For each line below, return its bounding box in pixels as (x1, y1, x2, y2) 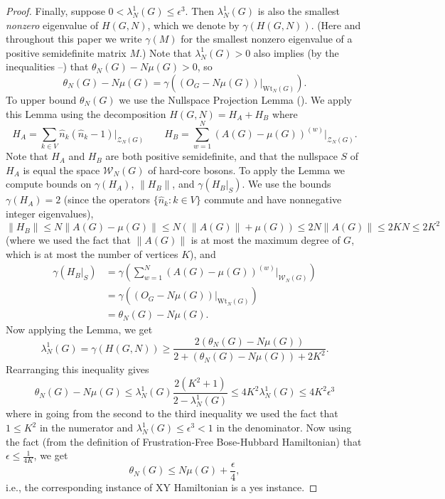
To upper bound (6, 92, 77, 107)
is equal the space (23, 162, 100, 177)
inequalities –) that (6, 59, 89, 74)
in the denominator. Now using (216, 420, 352, 434)
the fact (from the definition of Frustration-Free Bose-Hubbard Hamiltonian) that (6, 434, 362, 449)
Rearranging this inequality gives (6, 362, 149, 377)
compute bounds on (6, 176, 92, 191)
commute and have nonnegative (204, 192, 342, 207)
